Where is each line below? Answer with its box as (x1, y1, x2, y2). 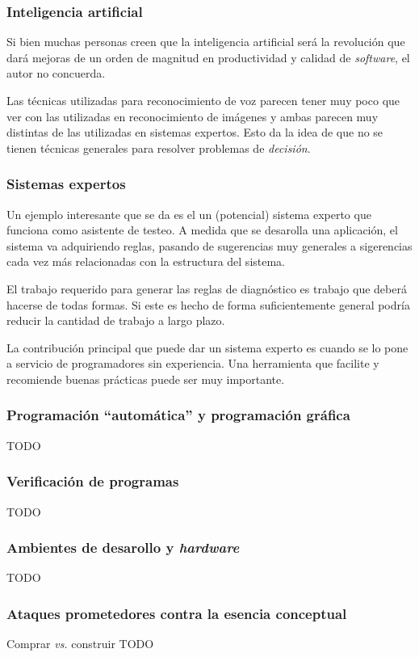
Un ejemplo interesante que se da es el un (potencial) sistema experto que (6, 205, 371, 222)
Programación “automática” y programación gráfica (6, 405, 350, 425)
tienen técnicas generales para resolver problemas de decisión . (6, 139, 311, 156)
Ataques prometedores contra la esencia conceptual (6, 603, 347, 623)
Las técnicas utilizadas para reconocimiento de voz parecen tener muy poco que (6, 92, 400, 108)
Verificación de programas (6, 471, 179, 491)
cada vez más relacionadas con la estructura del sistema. (6, 253, 286, 270)
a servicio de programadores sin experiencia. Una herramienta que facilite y (6, 355, 379, 372)
